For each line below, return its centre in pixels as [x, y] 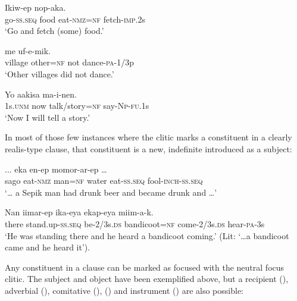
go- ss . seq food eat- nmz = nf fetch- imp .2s [75, 19]
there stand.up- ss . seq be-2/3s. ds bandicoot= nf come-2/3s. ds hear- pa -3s [135, 223]
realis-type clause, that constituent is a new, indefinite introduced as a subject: [148, 148]
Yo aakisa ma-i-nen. [41, 94]
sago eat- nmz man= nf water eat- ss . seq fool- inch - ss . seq [104, 181]
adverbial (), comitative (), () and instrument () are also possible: [124, 290]
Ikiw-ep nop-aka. [35, 7]
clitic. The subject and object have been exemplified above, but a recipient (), [147, 279]
